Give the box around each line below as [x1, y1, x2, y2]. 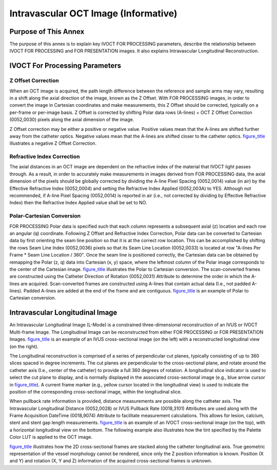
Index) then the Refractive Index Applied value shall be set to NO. [9, 200, 147, 206]
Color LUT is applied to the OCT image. [9, 434, 93, 440]
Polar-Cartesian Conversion [9, 212, 81, 220]
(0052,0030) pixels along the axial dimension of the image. [9, 116, 134, 123]
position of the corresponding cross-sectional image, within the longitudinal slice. [9, 388, 182, 395]
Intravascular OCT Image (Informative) [9, 8, 177, 19]
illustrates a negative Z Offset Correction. [9, 140, 97, 146]
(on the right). [9, 343, 38, 349]
